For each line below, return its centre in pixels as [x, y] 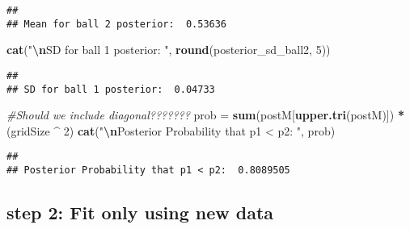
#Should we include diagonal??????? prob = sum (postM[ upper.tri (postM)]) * [205, 115]
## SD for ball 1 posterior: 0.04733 [111, 89]
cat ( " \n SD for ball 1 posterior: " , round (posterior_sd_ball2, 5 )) [169, 50]
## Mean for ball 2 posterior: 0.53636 [117, 24]
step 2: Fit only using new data [140, 212]
